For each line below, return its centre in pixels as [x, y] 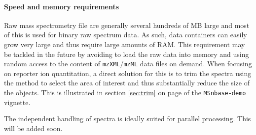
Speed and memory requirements [62, 6]
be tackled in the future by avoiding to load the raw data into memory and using [127, 54]
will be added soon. [33, 128]
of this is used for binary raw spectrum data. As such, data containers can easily [126, 35]
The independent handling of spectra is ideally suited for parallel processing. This [128, 119]
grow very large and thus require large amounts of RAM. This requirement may [125, 44]
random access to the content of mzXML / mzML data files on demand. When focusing [128, 64]
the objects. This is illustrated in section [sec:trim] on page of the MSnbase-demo [125, 93]
